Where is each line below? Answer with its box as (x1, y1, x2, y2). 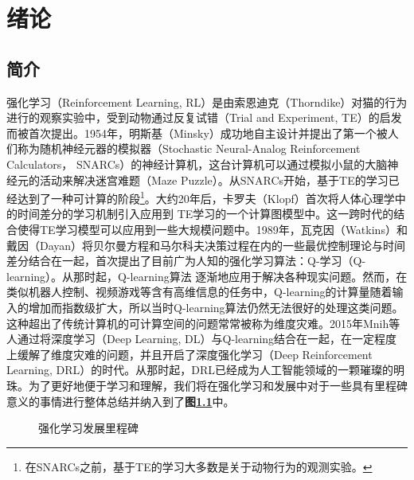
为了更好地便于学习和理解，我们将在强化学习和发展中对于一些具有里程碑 (28, 377, 408, 393)
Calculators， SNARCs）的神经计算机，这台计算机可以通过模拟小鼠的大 (6, 155, 377, 172)
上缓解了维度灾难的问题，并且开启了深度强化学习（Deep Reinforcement (6, 345, 373, 362)
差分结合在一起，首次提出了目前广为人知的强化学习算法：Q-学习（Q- (6, 252, 366, 269)
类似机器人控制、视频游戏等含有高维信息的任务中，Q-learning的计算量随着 (6, 283, 393, 300)
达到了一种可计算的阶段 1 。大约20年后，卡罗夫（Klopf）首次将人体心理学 (17, 188, 395, 206)
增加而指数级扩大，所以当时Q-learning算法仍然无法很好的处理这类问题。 (28, 299, 404, 315)
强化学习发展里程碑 (38, 420, 139, 436)
